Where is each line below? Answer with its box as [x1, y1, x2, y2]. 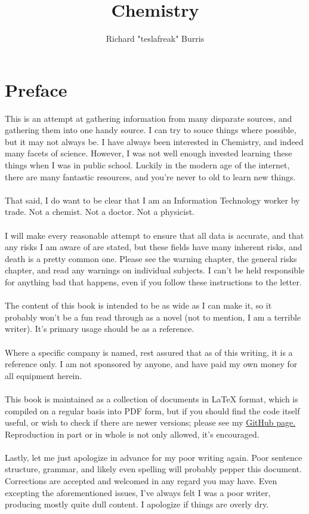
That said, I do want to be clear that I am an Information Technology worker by [5, 193, 300, 206]
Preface [5, 77, 67, 101]
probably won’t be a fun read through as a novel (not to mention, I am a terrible [5, 310, 301, 323]
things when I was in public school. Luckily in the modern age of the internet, [5, 159, 290, 171]
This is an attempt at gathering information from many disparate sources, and [5, 112, 292, 124]
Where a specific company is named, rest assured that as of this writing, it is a [5, 346, 293, 358]
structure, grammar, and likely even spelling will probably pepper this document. [5, 463, 302, 475]
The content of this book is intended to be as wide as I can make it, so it [5, 299, 272, 312]
